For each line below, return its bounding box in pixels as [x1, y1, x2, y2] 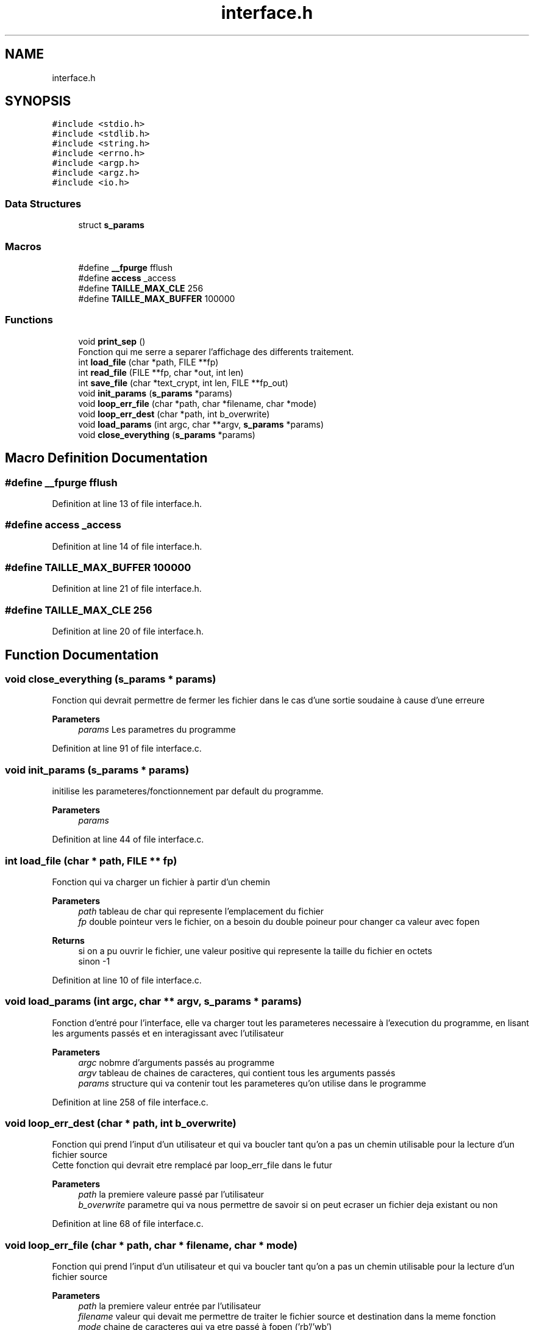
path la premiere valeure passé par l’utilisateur [78, 1189, 265, 1200]
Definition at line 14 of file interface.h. [52, 541, 202, 552]
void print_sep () [78, 336, 146, 347]
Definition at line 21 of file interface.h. [52, 583, 202, 594]
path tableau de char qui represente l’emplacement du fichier [78, 905, 324, 916]
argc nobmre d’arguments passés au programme [78, 1057, 275, 1068]
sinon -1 [78, 955, 110, 966]
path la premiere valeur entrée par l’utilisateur [78, 1301, 262, 1312]
